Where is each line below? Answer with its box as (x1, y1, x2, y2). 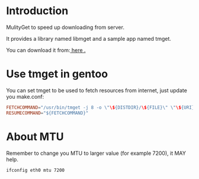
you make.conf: (6, 93, 44, 100)
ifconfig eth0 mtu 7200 (6, 167, 65, 173)
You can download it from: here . (6, 46, 86, 54)
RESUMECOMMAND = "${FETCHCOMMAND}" (6, 110, 89, 116)
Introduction (6, 4, 69, 18)
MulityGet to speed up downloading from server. (6, 24, 124, 31)
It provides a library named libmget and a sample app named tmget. (6, 35, 172, 42)
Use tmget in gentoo (6, 67, 108, 81)
